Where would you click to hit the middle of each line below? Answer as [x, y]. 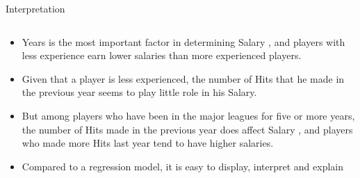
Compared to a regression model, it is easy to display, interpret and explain [182, 166]
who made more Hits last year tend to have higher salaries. [148, 143]
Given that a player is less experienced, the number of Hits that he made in [183, 78]
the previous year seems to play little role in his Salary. [139, 92]
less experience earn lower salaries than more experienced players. [162, 55]
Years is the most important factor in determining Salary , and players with [183, 41]
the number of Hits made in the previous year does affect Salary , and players [187, 129]
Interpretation [35, 8]
